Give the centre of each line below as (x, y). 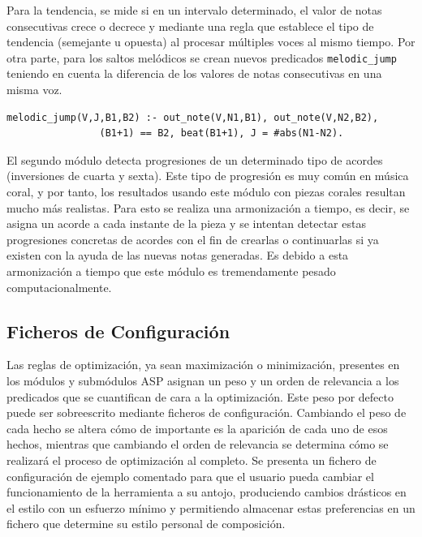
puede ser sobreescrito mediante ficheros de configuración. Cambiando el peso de (207, 412)
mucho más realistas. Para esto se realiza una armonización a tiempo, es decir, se (208, 207)
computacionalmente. (59, 287)
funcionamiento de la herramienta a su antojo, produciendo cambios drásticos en (207, 492)
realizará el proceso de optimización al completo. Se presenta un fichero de (192, 460)
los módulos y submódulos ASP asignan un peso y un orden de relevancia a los (203, 380)
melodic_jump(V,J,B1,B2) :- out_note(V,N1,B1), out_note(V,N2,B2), (193, 117)
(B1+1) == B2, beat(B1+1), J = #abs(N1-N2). (222, 133)
